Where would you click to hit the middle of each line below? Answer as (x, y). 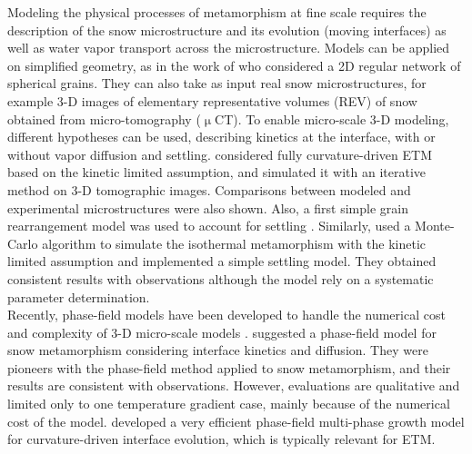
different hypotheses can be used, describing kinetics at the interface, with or (221, 137)
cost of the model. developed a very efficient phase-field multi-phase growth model (236, 421)
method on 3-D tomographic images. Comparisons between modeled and (209, 189)
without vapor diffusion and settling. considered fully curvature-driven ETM (220, 154)
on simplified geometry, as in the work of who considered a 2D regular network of (234, 65)
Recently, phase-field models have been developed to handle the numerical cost (226, 315)
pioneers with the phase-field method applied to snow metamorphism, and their (229, 367)
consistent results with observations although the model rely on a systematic (221, 278)
